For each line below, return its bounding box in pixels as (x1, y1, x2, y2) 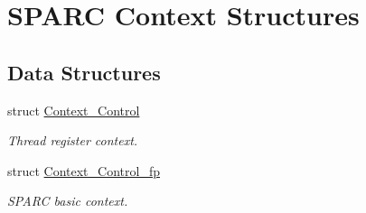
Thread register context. (7, 131, 138, 150)
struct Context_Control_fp (7, 161, 160, 180)
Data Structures (7, 58, 161, 86)
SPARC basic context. (7, 191, 128, 210)
